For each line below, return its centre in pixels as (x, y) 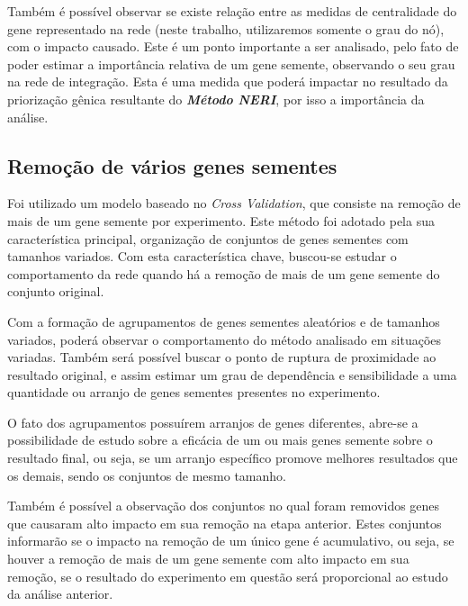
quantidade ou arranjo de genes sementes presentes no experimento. (194, 392)
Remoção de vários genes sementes (172, 165)
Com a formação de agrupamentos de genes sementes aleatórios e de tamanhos (224, 321)
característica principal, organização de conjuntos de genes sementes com (208, 238)
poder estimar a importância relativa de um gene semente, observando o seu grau (231, 63)
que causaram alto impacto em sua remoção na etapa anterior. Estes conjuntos (225, 523)
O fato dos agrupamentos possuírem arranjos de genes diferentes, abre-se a (213, 422)
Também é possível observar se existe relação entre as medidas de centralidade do (232, 11)
